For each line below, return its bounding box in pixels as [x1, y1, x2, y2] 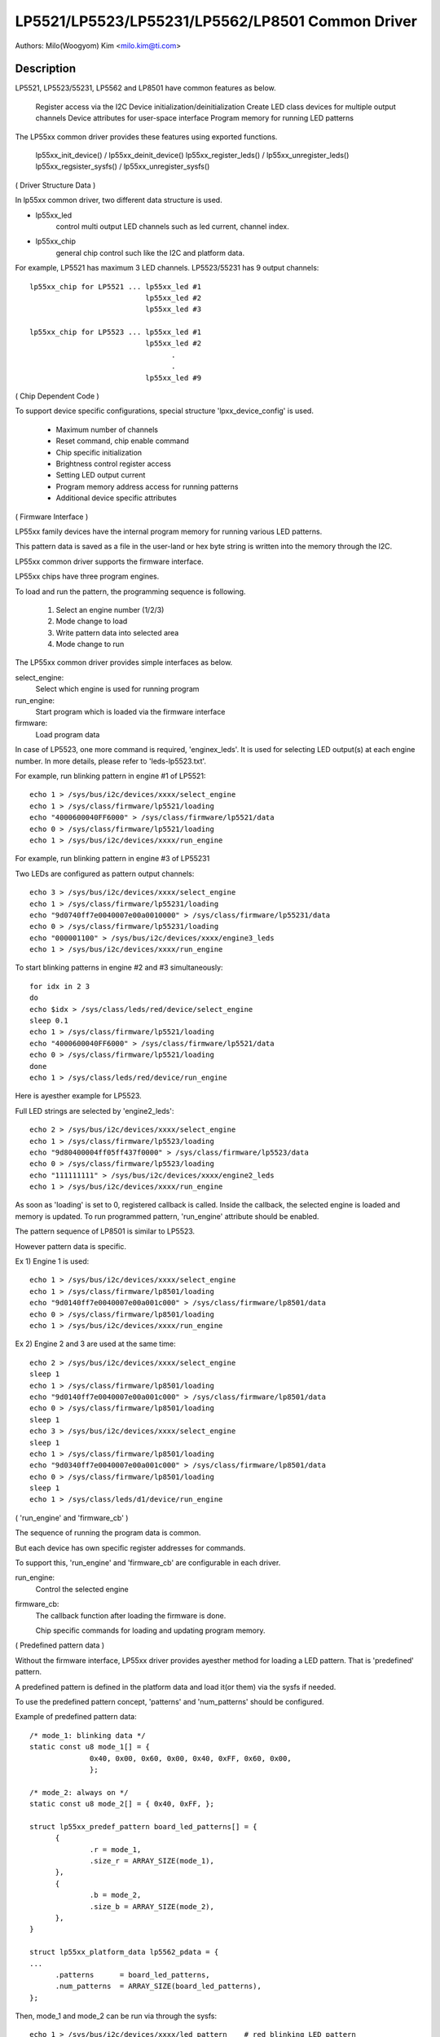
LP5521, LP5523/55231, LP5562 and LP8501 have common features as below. [15, 83, 276, 93]
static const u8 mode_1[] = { [29, 1742, 151, 1752]
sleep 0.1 [29, 1016, 68, 1026]
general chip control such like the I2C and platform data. [55, 248, 244, 257]
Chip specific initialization [55, 447, 143, 457]
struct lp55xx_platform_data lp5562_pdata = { [29, 1947, 219, 1957]
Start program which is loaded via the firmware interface [35, 707, 226, 717]
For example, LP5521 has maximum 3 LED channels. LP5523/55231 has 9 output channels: [15, 263, 319, 273]
